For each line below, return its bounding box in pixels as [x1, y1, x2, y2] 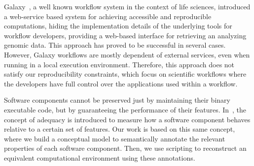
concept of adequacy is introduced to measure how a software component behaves [4, 114, 251, 124]
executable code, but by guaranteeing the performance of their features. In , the [4, 104, 247, 114]
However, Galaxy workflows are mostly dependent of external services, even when [4, 49, 250, 59]
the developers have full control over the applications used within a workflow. [4, 78, 238, 88]
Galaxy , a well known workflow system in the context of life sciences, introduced [4, 1, 251, 11]
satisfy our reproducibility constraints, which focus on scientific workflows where [4, 69, 247, 79]
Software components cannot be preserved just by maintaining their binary [4, 95, 230, 105]
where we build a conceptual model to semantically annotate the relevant [4, 133, 225, 143]
